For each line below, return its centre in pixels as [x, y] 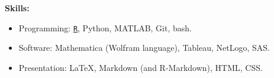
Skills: [17, 8]
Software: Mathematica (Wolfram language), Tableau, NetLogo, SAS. [144, 48]
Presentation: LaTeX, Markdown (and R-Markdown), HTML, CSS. [141, 67]
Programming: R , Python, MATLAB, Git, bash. [105, 27]
